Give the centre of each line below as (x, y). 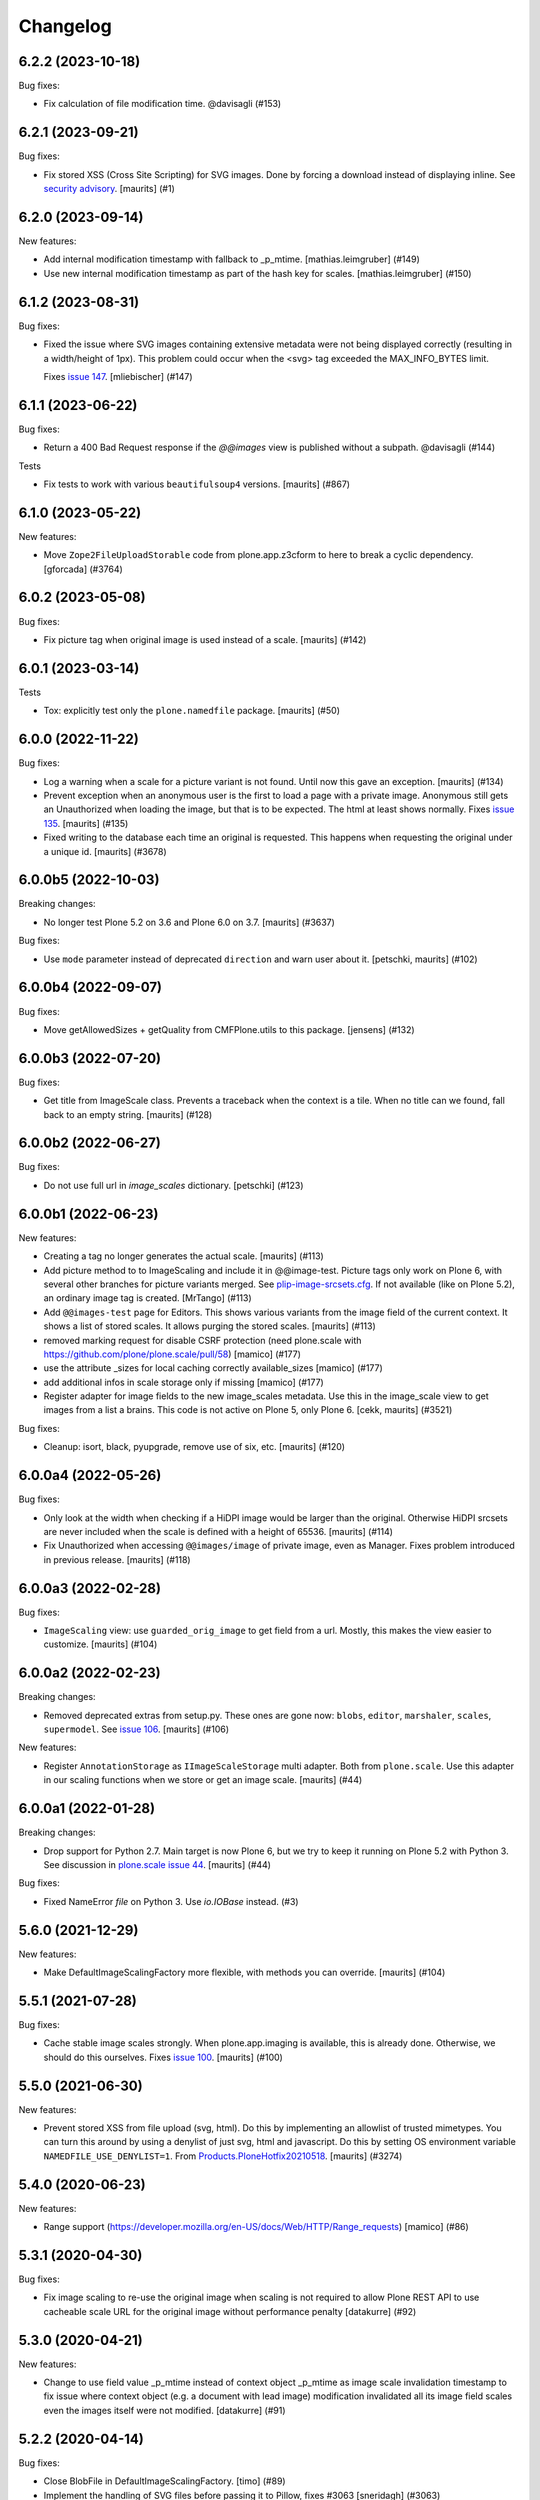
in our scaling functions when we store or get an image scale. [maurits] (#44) (203, 1780)
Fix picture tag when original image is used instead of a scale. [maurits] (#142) (205, 639)
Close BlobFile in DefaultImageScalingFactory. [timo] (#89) (164, 2481)
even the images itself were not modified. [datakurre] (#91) (164, 2410)
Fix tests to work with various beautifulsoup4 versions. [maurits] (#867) (196, 484)
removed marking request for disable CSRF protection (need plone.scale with (202, 1340)
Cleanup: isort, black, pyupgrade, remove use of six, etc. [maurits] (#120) (194, 1447)
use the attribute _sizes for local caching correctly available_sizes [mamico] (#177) (213, 1368)
